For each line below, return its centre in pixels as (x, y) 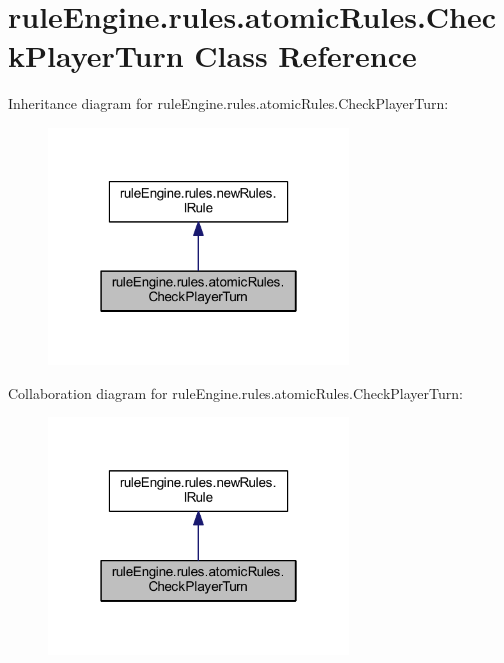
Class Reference (305, 55)
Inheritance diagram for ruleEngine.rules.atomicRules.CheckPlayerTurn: (228, 103)
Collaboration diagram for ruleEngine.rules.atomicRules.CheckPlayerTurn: (235, 392)
